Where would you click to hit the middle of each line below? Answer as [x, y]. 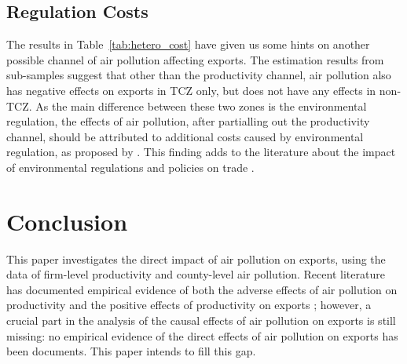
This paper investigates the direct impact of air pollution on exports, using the [196, 258]
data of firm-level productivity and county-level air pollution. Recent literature [196, 274]
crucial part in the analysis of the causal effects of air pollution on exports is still [201, 320]
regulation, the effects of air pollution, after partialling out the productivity [188, 121]
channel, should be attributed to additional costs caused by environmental [185, 136]
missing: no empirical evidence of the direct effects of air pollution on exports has [202, 335]
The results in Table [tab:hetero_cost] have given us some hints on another [188, 44]
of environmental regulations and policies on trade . [130, 167]
